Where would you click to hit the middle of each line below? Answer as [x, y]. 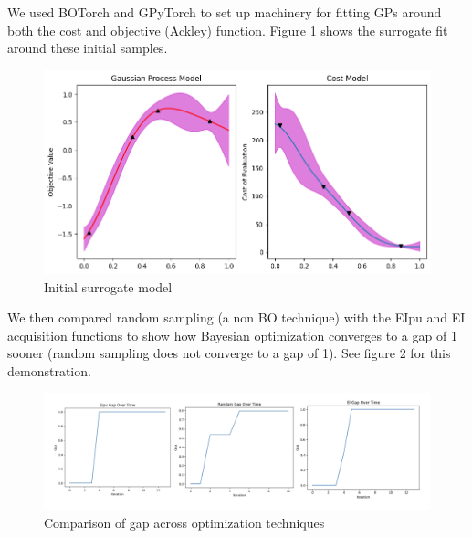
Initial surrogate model [108, 286]
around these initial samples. [88, 48]
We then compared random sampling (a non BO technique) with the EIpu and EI [236, 317]
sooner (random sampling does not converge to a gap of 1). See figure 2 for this [229, 353]
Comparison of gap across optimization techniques [184, 522]
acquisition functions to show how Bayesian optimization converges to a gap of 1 [232, 335]
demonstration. [49, 370]
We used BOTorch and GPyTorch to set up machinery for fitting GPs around [225, 12]
